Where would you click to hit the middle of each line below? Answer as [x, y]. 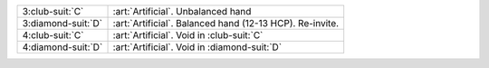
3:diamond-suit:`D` [62, 23]
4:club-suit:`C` [53, 35]
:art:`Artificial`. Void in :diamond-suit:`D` [197, 47]
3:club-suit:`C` [53, 11]
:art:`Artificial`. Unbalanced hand [182, 11]
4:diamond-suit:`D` [62, 47]
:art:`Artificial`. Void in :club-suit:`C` [188, 35]
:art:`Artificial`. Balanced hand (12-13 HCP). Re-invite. [226, 23]
